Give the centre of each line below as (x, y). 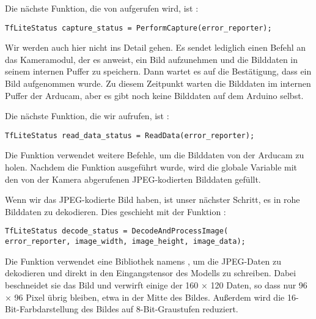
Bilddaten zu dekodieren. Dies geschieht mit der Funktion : (116, 211)
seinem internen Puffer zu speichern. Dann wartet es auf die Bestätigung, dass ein (158, 71)
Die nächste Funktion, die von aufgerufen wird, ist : (102, 8)
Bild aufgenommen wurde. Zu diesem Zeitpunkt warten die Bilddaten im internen (158, 83)
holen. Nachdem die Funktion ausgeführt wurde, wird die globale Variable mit (151, 167)
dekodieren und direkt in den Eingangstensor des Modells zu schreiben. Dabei (151, 273)
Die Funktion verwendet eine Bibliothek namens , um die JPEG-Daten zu (143, 261)
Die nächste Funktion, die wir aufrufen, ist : (87, 116)
